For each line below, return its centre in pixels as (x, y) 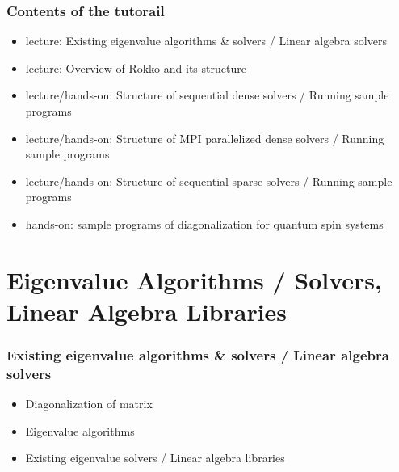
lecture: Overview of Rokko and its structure (136, 67)
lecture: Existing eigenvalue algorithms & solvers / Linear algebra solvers (206, 41)
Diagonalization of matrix (89, 404)
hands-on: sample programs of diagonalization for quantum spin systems (204, 223)
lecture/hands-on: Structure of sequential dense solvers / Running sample (207, 95)
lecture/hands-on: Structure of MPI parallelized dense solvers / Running (205, 138)
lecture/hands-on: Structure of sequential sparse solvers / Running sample (209, 181)
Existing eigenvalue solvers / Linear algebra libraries (155, 458)
